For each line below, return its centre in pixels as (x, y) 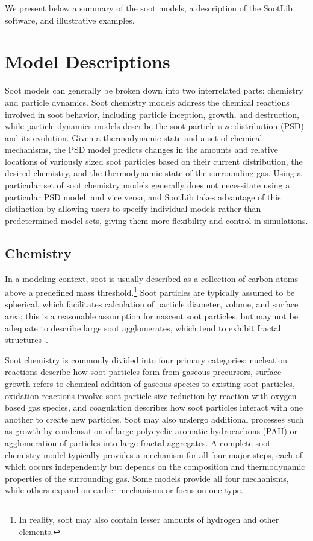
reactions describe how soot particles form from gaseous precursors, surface (143, 372)
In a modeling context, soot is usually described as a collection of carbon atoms (152, 278)
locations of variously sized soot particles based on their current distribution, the (154, 161)
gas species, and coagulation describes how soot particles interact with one (165, 407)
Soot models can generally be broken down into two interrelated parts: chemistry (154, 90)
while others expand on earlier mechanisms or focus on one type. (124, 490)
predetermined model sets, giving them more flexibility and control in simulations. (156, 220)
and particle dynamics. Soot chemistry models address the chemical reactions (147, 102)
